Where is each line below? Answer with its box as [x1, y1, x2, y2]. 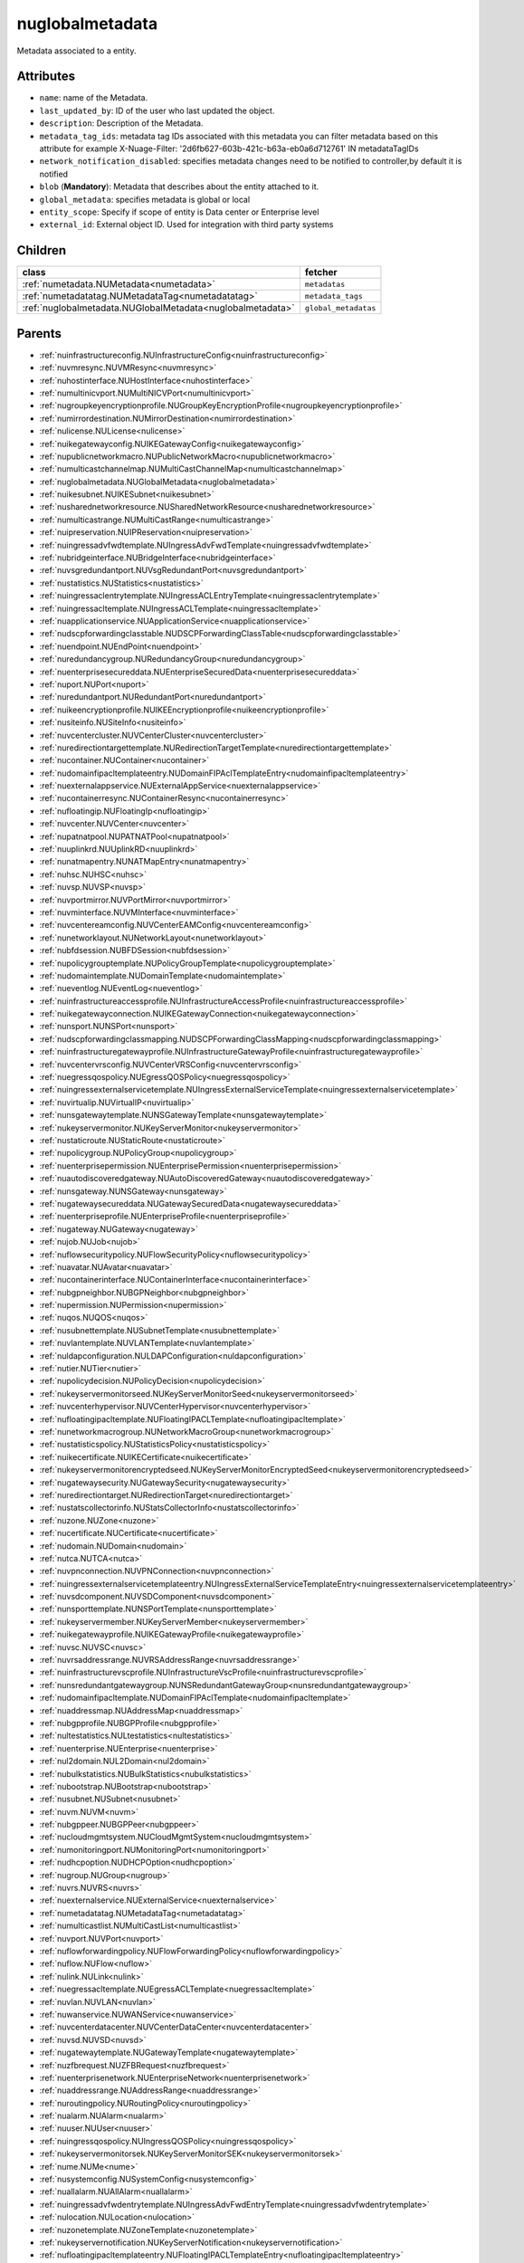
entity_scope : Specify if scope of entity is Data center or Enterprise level [39, 206, 319, 217]
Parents [16, 326, 62, 341]
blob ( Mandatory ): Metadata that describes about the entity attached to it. [39, 181, 319, 192]
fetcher [304, 266, 338, 279]
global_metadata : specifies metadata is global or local [39, 194, 251, 205]
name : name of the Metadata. [39, 92, 148, 103]
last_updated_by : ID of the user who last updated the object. [39, 105, 275, 116]
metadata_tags [304, 291, 364, 301]
